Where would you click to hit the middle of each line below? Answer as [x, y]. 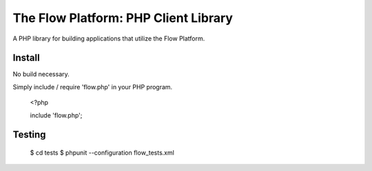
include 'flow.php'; [56, 115]
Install [27, 58]
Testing [29, 135]
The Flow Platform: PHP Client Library [123, 18]
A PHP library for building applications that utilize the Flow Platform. [109, 38]
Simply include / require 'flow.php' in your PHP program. [93, 87]
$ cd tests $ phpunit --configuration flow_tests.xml [102, 153]
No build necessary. [41, 74]
